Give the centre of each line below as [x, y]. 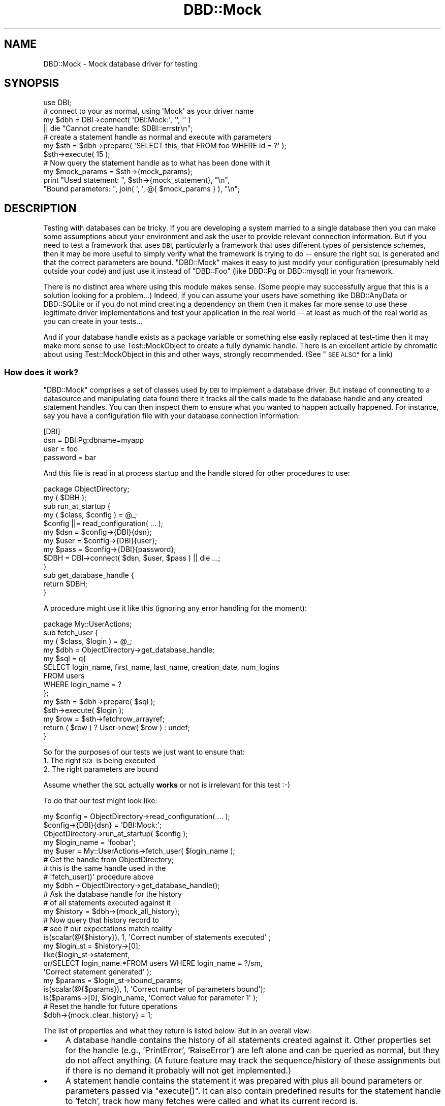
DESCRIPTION [40, 208]
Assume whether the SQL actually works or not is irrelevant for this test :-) [167, 785]
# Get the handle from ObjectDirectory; [109, 860]
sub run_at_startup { [77, 506]
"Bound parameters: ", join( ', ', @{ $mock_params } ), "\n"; [142, 189]
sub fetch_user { [71, 633]
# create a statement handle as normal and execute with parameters [157, 137]
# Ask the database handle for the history [113, 894]
